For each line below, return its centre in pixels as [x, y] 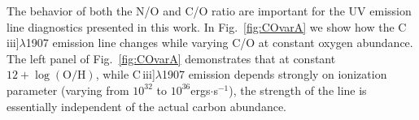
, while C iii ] [125, 74]
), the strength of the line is [298, 90]
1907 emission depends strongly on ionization [274, 74]
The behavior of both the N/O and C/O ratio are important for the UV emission [209, 11]
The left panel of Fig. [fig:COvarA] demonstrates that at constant [171, 58]
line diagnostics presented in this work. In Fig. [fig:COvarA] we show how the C [207, 26]
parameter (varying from [68, 90]
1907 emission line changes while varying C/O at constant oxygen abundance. [219, 43]
